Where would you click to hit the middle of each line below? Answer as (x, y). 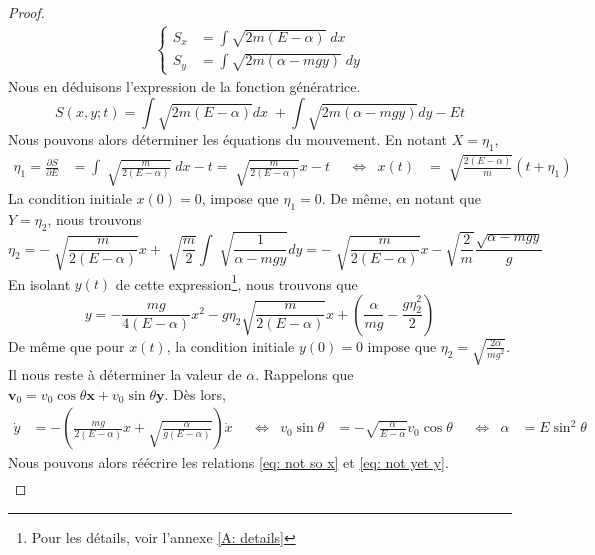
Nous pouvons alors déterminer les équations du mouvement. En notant (227, 139)
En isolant (39, 283)
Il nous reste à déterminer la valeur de (125, 374)
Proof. (26, 12)
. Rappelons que (304, 374)
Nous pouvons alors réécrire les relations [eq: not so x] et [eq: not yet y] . (228, 462)
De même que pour (66, 345)
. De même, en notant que (401, 198)
